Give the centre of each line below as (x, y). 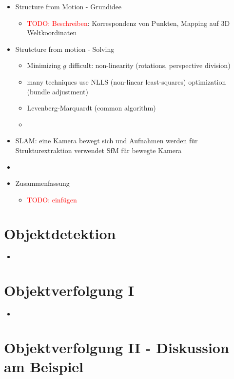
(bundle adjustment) (58, 91)
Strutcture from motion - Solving (65, 49)
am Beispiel (44, 367)
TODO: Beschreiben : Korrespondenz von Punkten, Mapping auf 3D (128, 23)
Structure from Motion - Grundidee (68, 6)
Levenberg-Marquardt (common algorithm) (91, 108)
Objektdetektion (60, 233)
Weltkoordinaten (52, 33)
